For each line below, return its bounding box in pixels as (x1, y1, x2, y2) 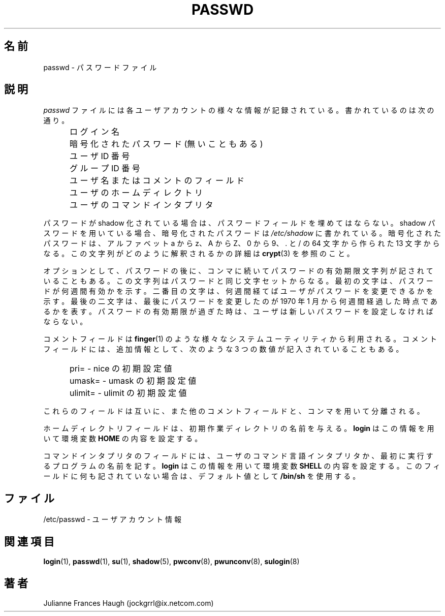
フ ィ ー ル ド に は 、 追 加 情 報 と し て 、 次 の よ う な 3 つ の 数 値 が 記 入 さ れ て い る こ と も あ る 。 (43, 345, 403, 354)
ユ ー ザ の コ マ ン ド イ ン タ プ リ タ (70, 200, 213, 210)
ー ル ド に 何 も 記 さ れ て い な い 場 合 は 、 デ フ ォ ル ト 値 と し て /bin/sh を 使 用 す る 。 (43, 472, 360, 481)
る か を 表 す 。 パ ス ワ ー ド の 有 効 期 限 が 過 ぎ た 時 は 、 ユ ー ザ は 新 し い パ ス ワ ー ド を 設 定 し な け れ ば (43, 307, 433, 316)
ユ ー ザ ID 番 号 (70, 151, 130, 162)
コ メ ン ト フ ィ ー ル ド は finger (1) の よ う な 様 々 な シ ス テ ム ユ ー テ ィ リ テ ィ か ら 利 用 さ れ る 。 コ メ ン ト (43, 334, 437, 344)
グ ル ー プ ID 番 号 (70, 163, 140, 174)
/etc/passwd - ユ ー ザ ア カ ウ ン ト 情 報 (43, 515, 181, 524)
